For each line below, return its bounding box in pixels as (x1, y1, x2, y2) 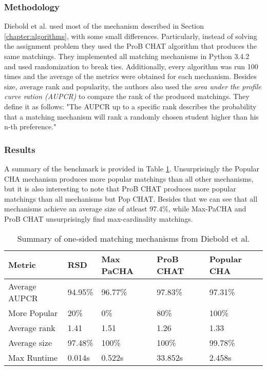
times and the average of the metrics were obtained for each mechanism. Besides (4, 71, 257, 82)
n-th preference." (4, 121, 56, 132)
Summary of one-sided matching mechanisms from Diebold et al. (17, 232, 250, 244)
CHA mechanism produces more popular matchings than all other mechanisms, (4, 173, 254, 184)
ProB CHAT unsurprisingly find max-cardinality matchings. (4, 213, 193, 224)
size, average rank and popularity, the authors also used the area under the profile (4, 81, 261, 91)
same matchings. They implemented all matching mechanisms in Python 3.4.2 (4, 51, 250, 61)
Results (4, 143, 35, 155)
